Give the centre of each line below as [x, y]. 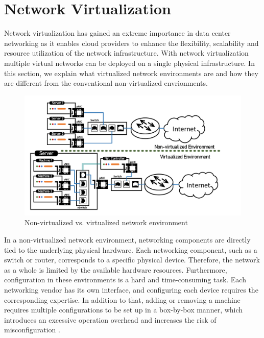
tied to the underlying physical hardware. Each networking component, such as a [131, 249]
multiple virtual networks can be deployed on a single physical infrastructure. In [129, 63]
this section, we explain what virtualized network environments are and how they [131, 73]
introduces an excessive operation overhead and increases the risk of [110, 319]
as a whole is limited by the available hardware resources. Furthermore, [116, 269]
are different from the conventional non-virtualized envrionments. [106, 83]
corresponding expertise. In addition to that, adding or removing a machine [122, 299]
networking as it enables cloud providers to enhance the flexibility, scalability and [131, 43]
